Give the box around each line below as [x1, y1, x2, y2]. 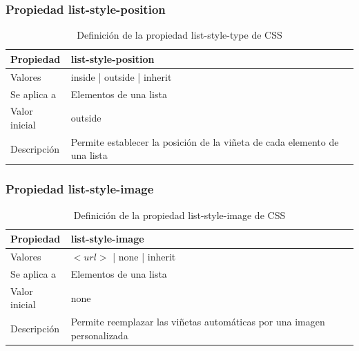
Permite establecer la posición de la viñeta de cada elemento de [70, 134, 339, 149]
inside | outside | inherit [70, 69, 172, 84]
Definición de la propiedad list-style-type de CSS [77, 28, 282, 42]
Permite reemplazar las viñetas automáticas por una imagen [70, 314, 325, 329]
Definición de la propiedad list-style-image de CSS [73, 207, 286, 222]
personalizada [70, 328, 128, 342]
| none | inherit [113, 249, 176, 264]
